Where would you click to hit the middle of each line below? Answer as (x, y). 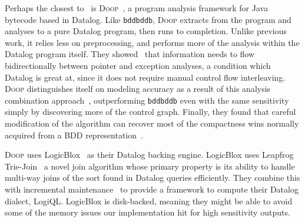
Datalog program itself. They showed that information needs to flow (130, 54)
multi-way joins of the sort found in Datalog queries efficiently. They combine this (152, 178)
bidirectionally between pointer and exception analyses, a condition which (138, 66)
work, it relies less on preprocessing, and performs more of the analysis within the (152, 42)
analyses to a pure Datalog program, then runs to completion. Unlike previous (146, 31)
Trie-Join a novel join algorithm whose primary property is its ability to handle (150, 166)
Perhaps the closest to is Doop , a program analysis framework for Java (137, 8)
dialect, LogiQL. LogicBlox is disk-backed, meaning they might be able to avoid (149, 201)
